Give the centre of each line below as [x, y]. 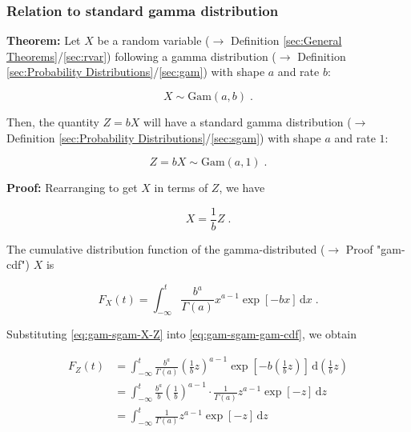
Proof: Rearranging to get [72, 188]
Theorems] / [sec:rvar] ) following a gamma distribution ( [141, 56]
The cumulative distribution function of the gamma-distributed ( [166, 248]
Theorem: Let [44, 40]
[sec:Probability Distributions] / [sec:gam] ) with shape [136, 72]
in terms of [181, 188]
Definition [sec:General [286, 40]
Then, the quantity [53, 122]
